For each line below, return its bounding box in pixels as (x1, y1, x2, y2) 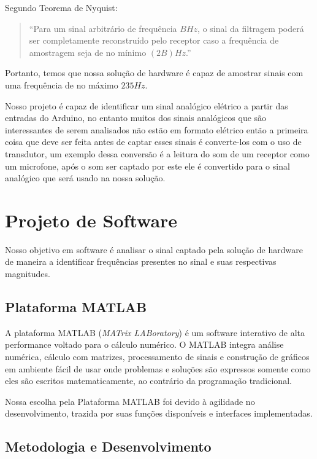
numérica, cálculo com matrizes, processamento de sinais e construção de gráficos (5, 350, 310, 363)
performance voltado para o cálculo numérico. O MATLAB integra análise (5, 338, 284, 351)
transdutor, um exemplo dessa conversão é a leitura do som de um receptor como (5, 147, 310, 160)
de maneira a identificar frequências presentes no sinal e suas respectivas (5, 255, 277, 268)
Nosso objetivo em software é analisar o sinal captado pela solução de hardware (5, 243, 303, 256)
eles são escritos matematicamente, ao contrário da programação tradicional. (5, 374, 292, 387)
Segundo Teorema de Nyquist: (5, 1, 118, 14)
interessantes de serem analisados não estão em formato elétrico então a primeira (5, 123, 308, 136)
